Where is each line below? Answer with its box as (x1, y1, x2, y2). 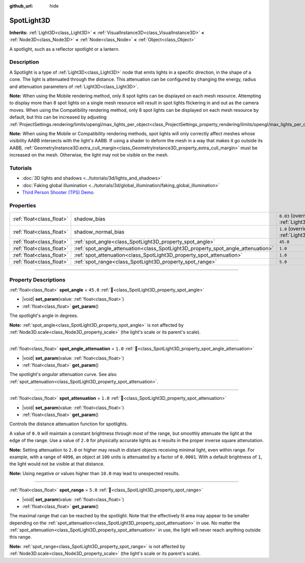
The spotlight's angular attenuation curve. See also (9, 371, 117, 378)
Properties (9, 202, 37, 209)
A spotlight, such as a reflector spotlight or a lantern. (9, 46, 120, 52)
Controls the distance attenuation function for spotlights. (9, 421, 128, 427)
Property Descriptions (9, 276, 66, 283)
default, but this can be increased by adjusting (9, 114, 107, 120)
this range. (9, 534, 32, 540)
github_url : (9, 3, 33, 9)
